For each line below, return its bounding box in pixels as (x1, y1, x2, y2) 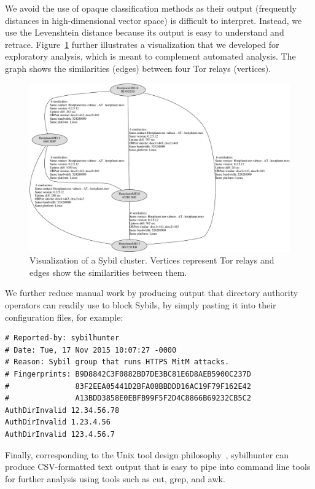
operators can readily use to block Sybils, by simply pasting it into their (5, 299, 276, 311)
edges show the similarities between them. (29, 265, 187, 278)
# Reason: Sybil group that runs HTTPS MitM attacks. (5, 358, 230, 367)
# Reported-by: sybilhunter (5, 334, 120, 343)
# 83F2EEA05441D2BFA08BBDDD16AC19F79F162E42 (5, 381, 251, 391)
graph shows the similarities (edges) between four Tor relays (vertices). (5, 61, 271, 74)
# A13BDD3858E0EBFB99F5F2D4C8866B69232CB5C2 (5, 394, 251, 403)
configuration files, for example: (5, 310, 123, 323)
